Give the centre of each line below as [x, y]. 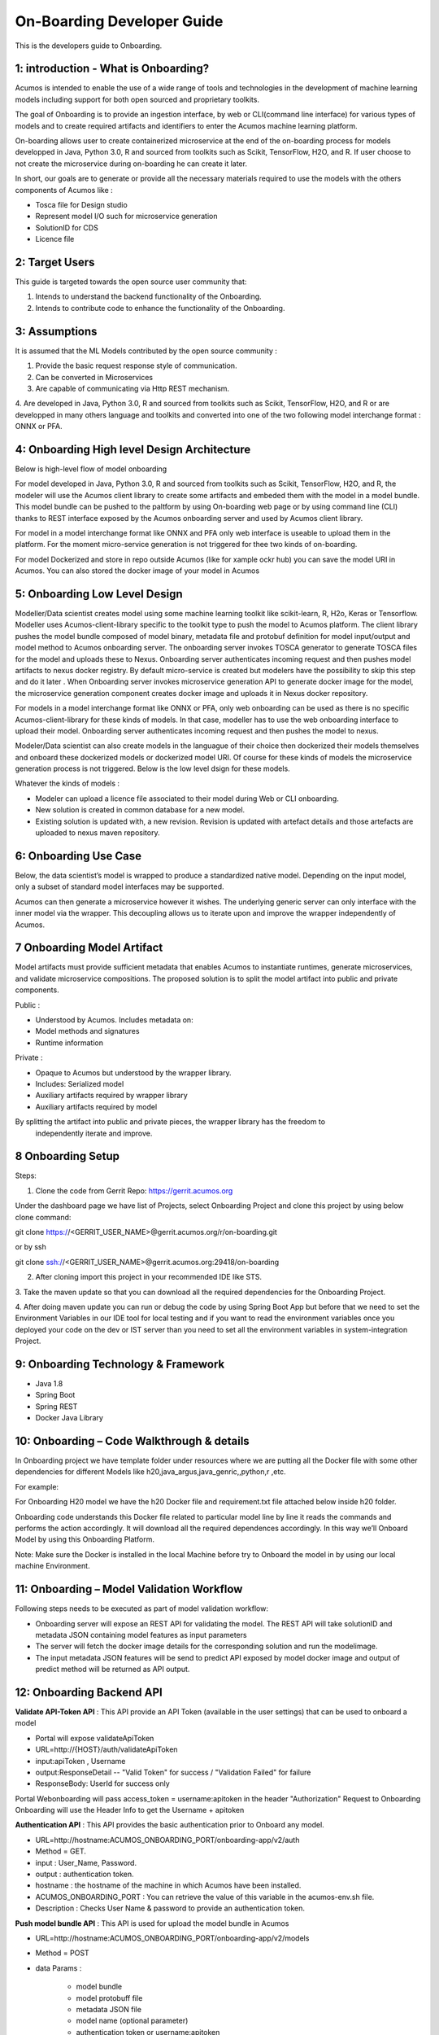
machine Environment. [52, 1566]
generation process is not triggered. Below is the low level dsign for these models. [152, 768]
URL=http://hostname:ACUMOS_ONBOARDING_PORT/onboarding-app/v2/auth [167, 1840]
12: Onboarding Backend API [89, 1692]
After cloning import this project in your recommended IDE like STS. [148, 1277]
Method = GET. [61, 1851]
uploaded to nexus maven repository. [98, 833]
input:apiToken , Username [80, 1761]
